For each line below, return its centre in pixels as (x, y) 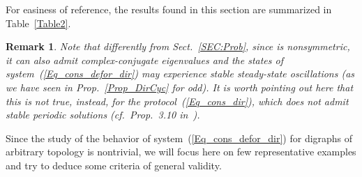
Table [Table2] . (38, 23)
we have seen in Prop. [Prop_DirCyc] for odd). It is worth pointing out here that (180, 87)
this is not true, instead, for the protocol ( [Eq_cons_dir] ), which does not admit (177, 101)
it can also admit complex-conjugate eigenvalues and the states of (144, 60)
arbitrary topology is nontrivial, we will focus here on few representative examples (181, 152)
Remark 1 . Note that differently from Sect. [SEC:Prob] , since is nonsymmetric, (178, 46)
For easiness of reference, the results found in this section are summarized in (169, 9)
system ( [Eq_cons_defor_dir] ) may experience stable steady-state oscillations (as (180, 74)
